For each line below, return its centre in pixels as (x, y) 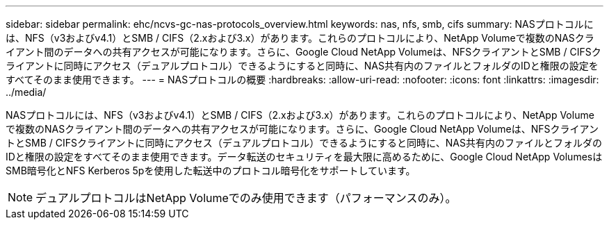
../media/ (26, 92)
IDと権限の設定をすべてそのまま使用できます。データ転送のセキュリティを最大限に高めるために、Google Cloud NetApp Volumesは (304, 157)
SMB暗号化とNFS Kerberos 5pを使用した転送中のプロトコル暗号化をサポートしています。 (211, 170)
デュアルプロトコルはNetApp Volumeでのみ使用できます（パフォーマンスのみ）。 (246, 198)
